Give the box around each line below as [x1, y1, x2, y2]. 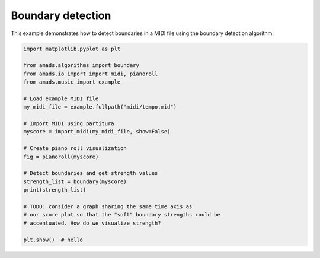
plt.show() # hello [23, 236, 83, 243]
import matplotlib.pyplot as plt [23, 45, 121, 52]
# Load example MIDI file [23, 95, 99, 102]
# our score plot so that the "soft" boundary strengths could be [23, 211, 220, 218]
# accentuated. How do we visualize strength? [23, 219, 161, 227]
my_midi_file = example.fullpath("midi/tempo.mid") [23, 104, 177, 110]
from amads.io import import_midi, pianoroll [23, 70, 158, 77]
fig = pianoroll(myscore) [23, 153, 99, 160]
